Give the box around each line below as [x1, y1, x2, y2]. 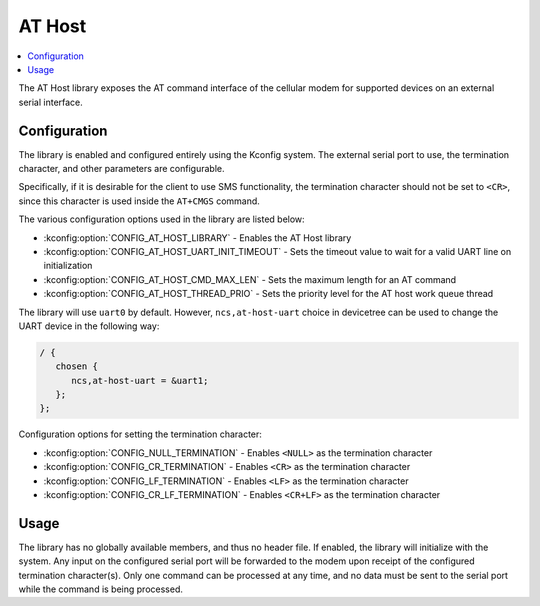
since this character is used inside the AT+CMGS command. [18, 195, 260, 207]
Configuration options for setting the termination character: [18, 428, 262, 440]
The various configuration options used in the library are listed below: [18, 213, 305, 225]
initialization [43, 260, 93, 272]
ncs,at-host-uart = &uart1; [71, 375, 209, 386]
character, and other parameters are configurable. [18, 163, 225, 175]
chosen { [55, 361, 99, 372]
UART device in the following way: [18, 320, 160, 332]
